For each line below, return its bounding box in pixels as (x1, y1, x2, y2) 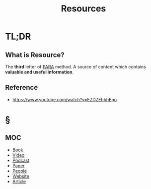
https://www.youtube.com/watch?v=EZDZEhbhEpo (12, 96, 117, 102)
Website (12, 173, 30, 179)
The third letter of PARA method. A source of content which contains (5, 64, 147, 69)
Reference (5, 83, 38, 92)
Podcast (12, 157, 30, 163)
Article (12, 178, 26, 184)
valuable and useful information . (5, 69, 74, 75)
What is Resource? (5, 51, 65, 59)
